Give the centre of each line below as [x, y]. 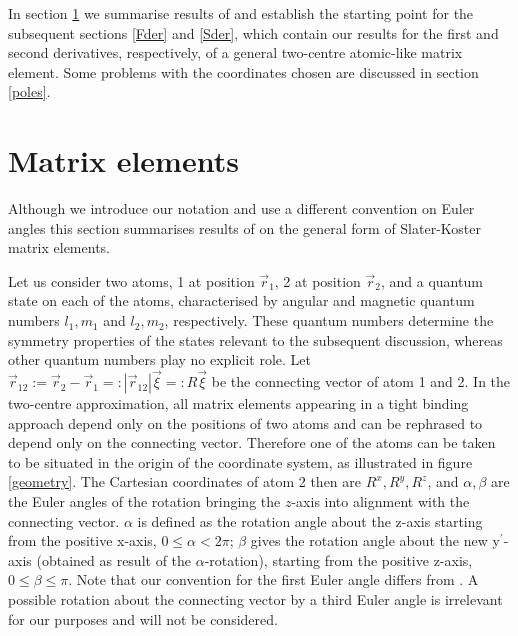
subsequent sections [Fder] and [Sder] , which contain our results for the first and [253, 32]
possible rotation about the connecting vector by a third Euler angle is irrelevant [255, 599]
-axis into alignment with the [380, 501]
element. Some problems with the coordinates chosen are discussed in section [243, 71]
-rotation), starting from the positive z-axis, [338, 559]
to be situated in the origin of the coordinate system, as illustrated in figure [240, 461]
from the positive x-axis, [82, 540]
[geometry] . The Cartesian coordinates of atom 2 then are [185, 481]
